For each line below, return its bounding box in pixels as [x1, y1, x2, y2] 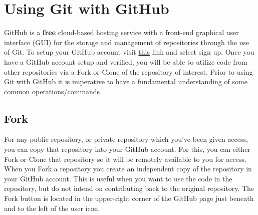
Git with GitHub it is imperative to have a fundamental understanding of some [4, 76, 247, 87]
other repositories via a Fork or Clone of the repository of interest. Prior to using [4, 66, 253, 77]
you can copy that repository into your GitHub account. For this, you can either [4, 144, 250, 154]
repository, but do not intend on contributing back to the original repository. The [4, 183, 254, 193]
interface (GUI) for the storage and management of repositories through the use [4, 37, 249, 47]
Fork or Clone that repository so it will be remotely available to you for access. [4, 153, 246, 164]
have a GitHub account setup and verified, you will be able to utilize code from [4, 56, 247, 67]
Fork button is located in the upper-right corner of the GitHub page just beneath [4, 193, 254, 203]
